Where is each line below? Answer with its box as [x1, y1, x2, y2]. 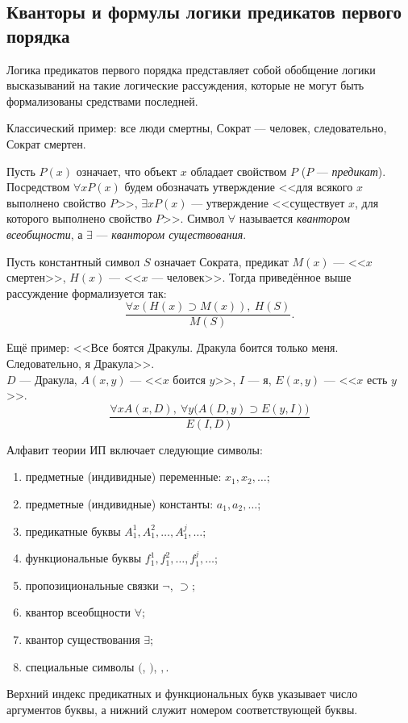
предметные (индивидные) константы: [25, 495, 214, 512]
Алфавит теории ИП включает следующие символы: [6, 441, 263, 458]
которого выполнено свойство [6, 210, 152, 227]
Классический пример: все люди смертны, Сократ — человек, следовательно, [6, 119, 387, 136]
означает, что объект [76, 162, 177, 179]
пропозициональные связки [25, 576, 159, 593]
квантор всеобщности [25, 604, 131, 621]
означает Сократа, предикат [154, 253, 289, 270]
